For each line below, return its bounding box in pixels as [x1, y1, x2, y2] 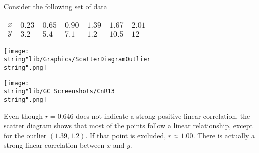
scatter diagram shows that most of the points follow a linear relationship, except [4, 120, 253, 131]
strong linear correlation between [4, 140, 105, 150]
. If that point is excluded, [85, 130, 166, 140]
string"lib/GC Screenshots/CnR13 [4, 88, 115, 95]
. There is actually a [193, 130, 255, 140]
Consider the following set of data [4, 1, 107, 11]
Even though [4, 110, 43, 121]
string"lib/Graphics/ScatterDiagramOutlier [4, 56, 151, 63]
